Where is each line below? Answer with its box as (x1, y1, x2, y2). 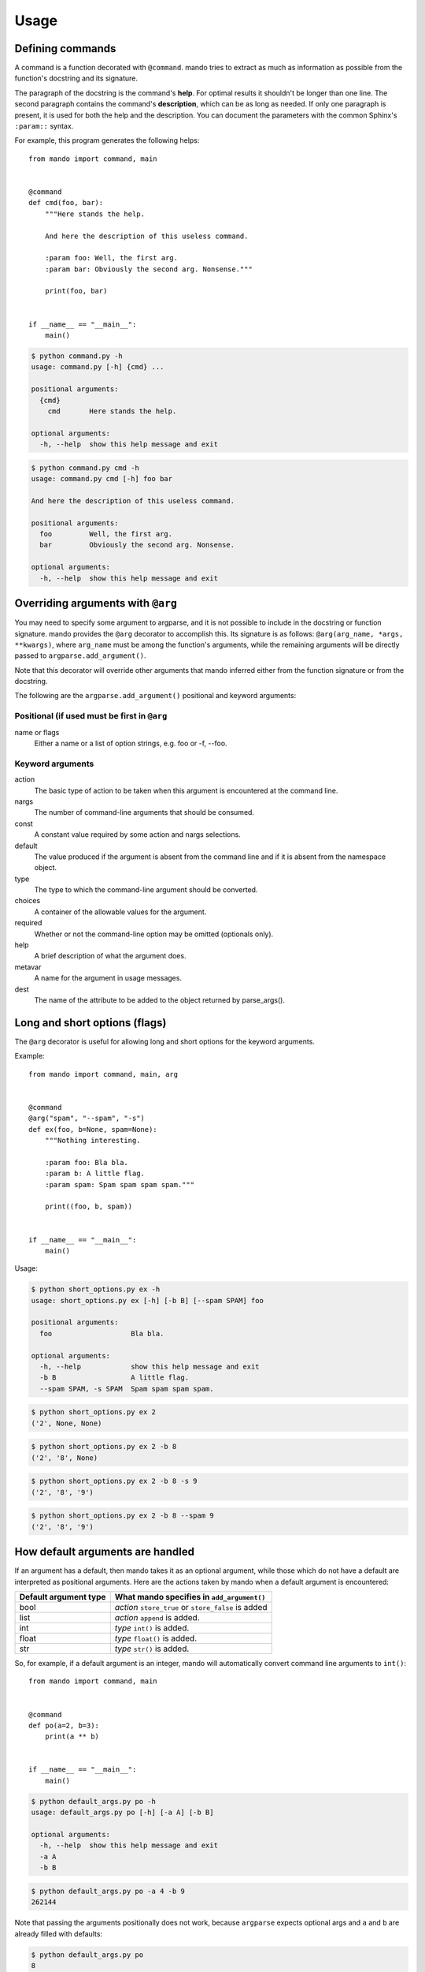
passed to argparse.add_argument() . (14, 651, 146, 660)
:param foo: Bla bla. (44, 1158, 129, 1167)
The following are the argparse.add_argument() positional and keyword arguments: (14, 691, 297, 700)
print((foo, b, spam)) (44, 1202, 133, 1211)
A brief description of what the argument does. (34, 951, 187, 961)
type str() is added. (114, 1643, 190, 1654)
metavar (14, 962, 42, 972)
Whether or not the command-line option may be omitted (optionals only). (34, 929, 274, 939)
